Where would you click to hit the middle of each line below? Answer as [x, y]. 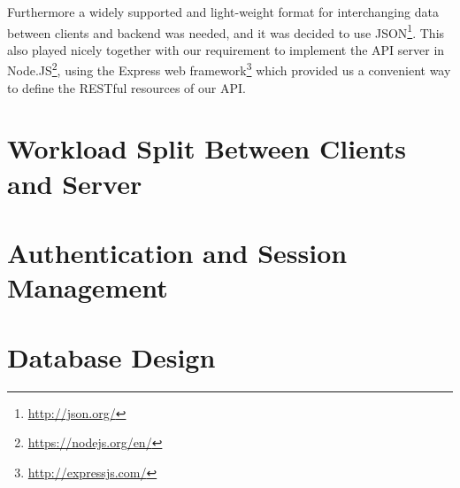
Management [88, 287]
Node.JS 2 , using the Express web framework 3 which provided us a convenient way [229, 69]
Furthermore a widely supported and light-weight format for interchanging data [223, 12]
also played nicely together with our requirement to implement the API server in [226, 49]
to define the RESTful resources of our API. [126, 87]
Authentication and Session [177, 253]
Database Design [111, 356]
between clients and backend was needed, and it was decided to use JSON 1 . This [226, 31]
